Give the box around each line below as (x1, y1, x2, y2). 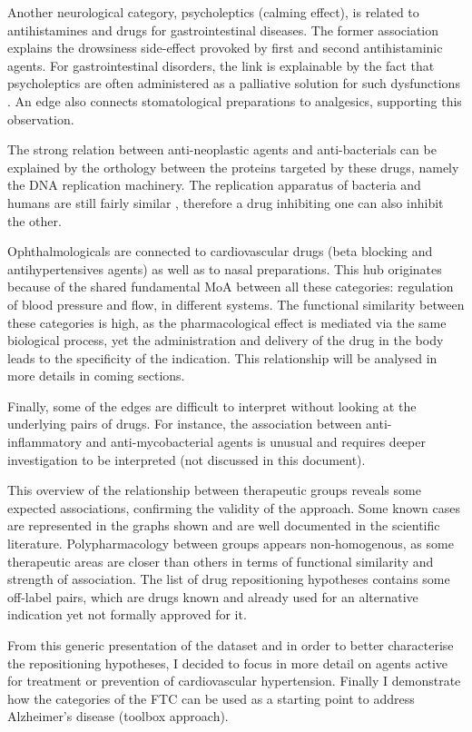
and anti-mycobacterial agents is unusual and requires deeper (85, 432, 426, 451)
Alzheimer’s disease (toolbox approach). (7, 707, 229, 726)
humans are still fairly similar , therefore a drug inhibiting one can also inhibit (7, 193, 444, 212)
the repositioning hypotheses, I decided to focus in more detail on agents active (7, 653, 448, 672)
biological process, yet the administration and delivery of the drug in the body (7, 331, 444, 350)
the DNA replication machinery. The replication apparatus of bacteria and (7, 175, 421, 194)
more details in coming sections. (7, 366, 185, 385)
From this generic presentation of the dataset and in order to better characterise (7, 636, 454, 654)
